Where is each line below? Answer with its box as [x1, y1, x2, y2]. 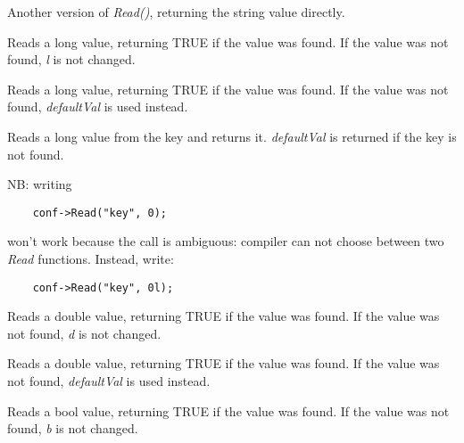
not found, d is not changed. [7, 324, 162, 342]
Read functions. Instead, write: [7, 250, 174, 267]
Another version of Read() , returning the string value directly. [7, 3, 345, 21]
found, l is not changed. [7, 50, 136, 69]
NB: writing [7, 175, 72, 193]
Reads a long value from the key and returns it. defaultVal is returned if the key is [7, 127, 457, 145]
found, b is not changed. [7, 419, 138, 438]
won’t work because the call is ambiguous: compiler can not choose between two [7, 232, 444, 250]
